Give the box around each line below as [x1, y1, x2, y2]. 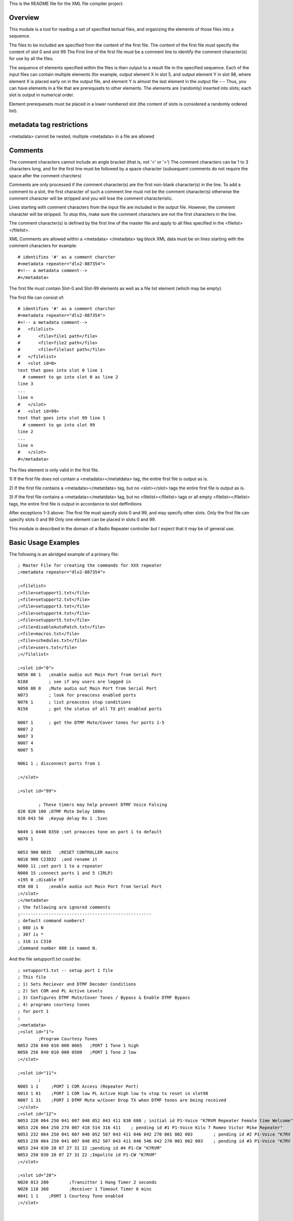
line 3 [18, 381, 34, 387]
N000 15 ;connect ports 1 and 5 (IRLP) [18, 870, 113, 876]
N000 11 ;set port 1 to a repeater [18, 863, 103, 869]
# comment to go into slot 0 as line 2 [22, 374, 118, 379]
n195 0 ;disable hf [18, 877, 64, 883]
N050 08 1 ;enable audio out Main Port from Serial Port [18, 672, 162, 677]
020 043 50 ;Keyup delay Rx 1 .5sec [18, 816, 108, 821]
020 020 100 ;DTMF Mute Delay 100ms [18, 809, 105, 814]
